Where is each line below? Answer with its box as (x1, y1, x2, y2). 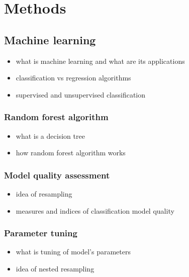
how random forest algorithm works (16, 147, 126, 158)
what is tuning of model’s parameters (16, 246, 131, 257)
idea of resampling (16, 188, 72, 199)
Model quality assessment (4, 168, 110, 181)
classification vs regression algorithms (16, 72, 131, 83)
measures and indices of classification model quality (16, 205, 174, 216)
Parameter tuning (4, 227, 77, 239)
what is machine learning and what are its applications (16, 55, 185, 66)
